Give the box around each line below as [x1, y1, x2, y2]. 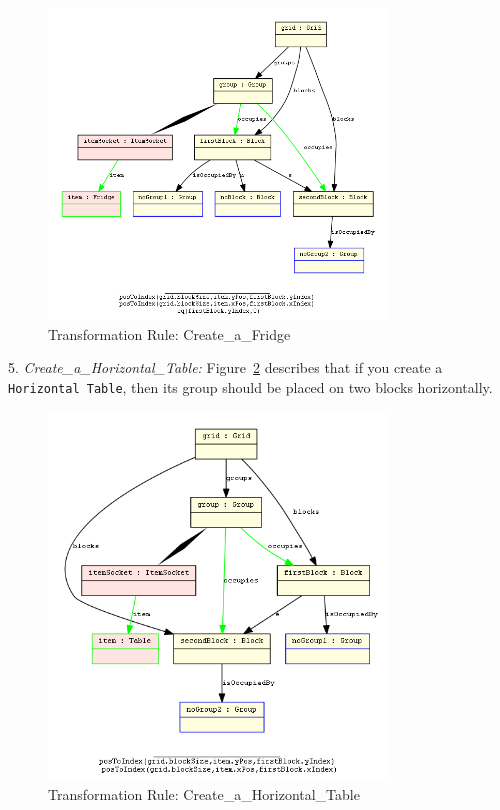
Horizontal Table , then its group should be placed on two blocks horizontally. [8, 377, 493, 398]
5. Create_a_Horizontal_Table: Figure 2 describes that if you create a [8, 357, 443, 378]
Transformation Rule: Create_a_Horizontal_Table [48, 784, 360, 805]
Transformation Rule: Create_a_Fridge [48, 323, 291, 344]
